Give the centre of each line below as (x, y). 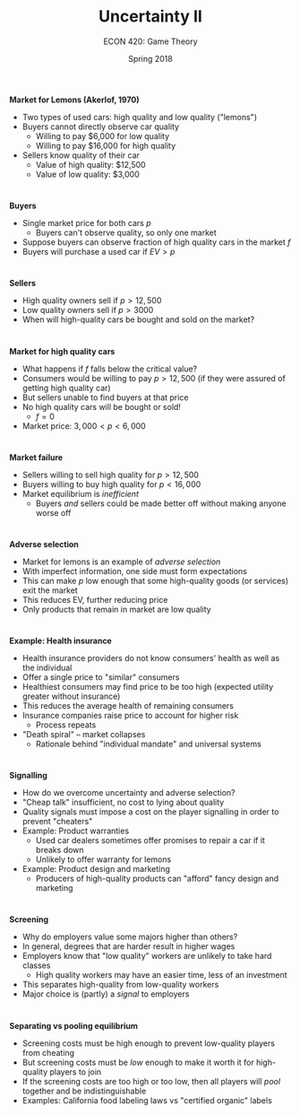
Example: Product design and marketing (96, 869)
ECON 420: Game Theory (150, 41)
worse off (53, 512)
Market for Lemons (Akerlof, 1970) (75, 100)
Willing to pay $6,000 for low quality (103, 135)
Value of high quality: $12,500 (90, 164)
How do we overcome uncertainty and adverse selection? (129, 793)
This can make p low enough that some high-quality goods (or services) (155, 580)
